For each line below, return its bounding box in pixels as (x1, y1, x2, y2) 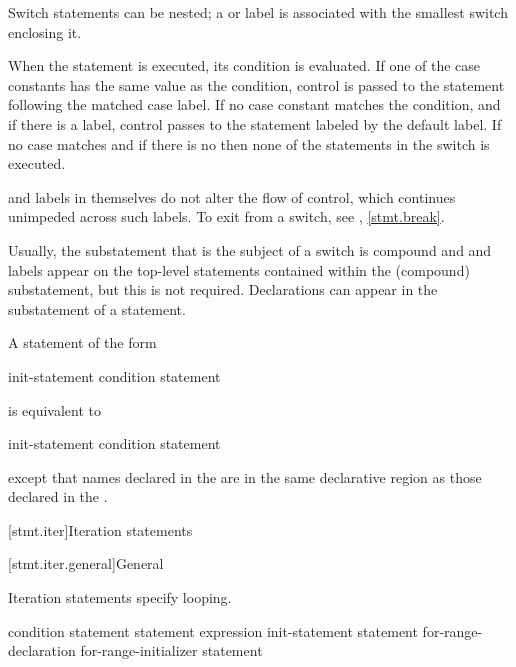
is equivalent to (8, 399, 102, 420)
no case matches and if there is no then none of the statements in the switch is (8, 133, 490, 154)
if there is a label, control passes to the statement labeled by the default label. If (8, 113, 502, 134)
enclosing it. (8, 21, 82, 42)
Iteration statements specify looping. (8, 587, 232, 608)
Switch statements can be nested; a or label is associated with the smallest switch (8, 2, 508, 22)
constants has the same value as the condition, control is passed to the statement (8, 74, 505, 95)
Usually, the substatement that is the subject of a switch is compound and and (8, 239, 492, 260)
